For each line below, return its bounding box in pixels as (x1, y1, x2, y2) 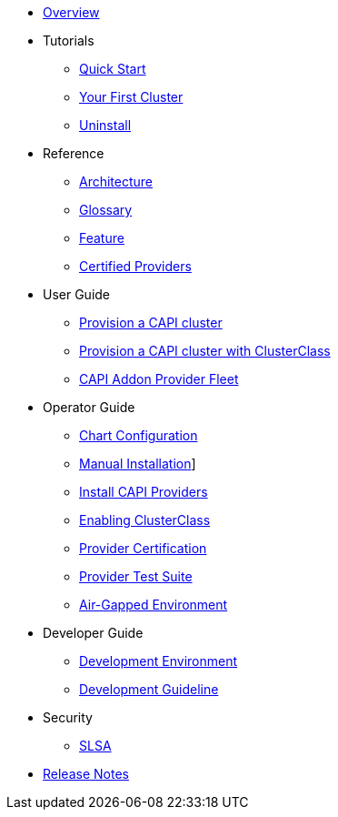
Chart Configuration (79, 428, 198, 443)
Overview (43, 5, 100, 20)
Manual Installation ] (79, 456, 196, 471)
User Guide (43, 287, 111, 302)
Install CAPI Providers (79, 484, 208, 499)
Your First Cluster (79, 89, 184, 105)
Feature (79, 230, 124, 246)
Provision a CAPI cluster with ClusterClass (79, 343, 331, 358)
